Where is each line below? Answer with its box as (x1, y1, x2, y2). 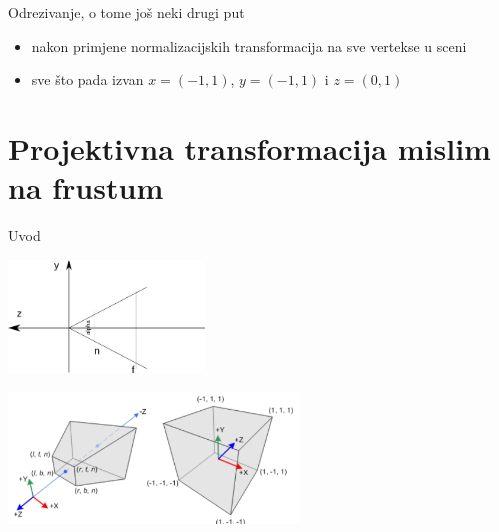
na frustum (8, 167, 164, 208)
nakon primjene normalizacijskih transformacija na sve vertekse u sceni (31, 35, 467, 56)
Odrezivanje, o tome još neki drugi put (8, 2, 245, 22)
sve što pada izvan (31, 69, 144, 90)
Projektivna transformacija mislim (8, 127, 491, 168)
